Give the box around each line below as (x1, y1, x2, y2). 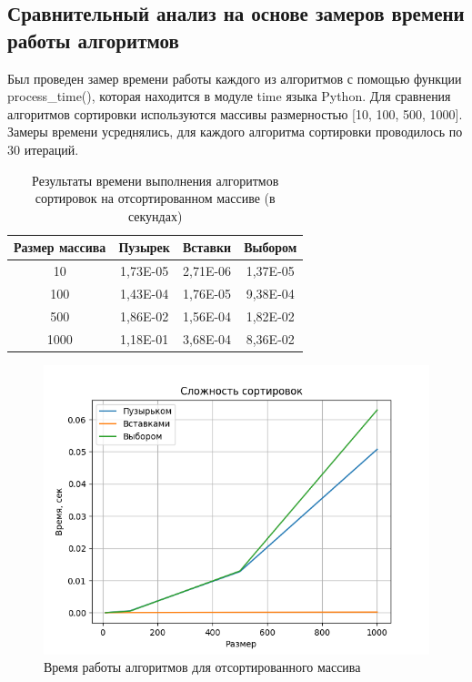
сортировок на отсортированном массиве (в (35, 188, 276, 208)
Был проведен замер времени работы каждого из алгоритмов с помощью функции (7, 68, 462, 87)
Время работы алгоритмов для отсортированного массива (44, 657, 361, 677)
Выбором (244, 238, 297, 257)
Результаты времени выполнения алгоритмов (32, 170, 279, 189)
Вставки (182, 238, 232, 257)
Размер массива (14, 238, 106, 257)
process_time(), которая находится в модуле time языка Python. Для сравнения (7, 87, 451, 106)
